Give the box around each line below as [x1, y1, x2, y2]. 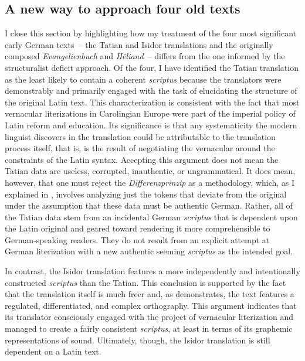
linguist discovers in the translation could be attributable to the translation [5, 130, 276, 142]
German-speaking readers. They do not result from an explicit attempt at [5, 233, 270, 246]
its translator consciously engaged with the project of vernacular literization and [5, 311, 294, 323]
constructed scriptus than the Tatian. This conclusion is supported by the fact [5, 276, 286, 288]
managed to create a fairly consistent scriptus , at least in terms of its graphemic [5, 322, 293, 335]
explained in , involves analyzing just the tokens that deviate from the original [5, 188, 287, 200]
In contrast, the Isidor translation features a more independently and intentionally [5, 265, 300, 277]
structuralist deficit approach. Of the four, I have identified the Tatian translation [5, 61, 299, 73]
